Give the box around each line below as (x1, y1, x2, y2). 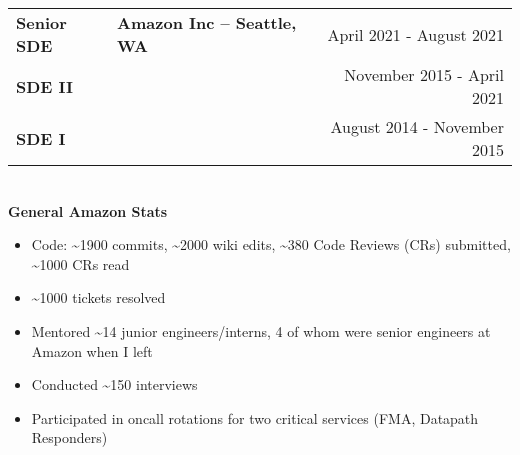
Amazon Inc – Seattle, (117, 11, 297, 34)
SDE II (16, 74, 74, 98)
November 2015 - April (344, 63, 504, 86)
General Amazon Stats (8, 200, 168, 221)
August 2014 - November (330, 115, 504, 138)
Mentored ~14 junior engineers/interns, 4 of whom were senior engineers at (31, 320, 491, 341)
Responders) (31, 427, 108, 448)
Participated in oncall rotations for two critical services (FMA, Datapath (31, 407, 479, 428)
